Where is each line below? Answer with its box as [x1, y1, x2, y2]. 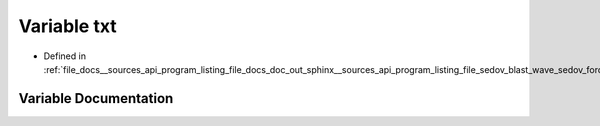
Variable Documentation [18, 90, 174, 107]
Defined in [43, 50, 87, 62]
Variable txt [18, 15, 117, 37]
